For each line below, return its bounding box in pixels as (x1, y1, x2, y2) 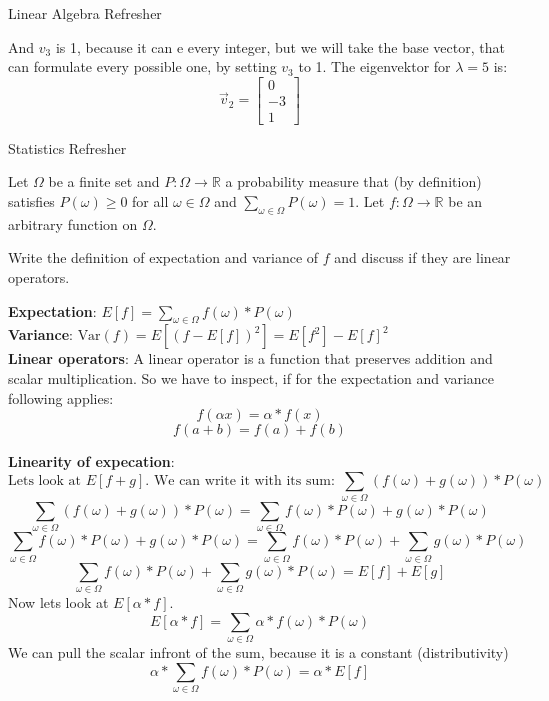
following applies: (8, 387, 114, 408)
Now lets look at (8, 592, 109, 613)
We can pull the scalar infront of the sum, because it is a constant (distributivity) (8, 642, 509, 663)
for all (132, 191, 169, 212)
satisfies (8, 191, 55, 212)
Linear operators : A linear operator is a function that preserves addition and (8, 348, 493, 369)
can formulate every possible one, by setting (8, 56, 277, 77)
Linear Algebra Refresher (8, 3, 162, 23)
